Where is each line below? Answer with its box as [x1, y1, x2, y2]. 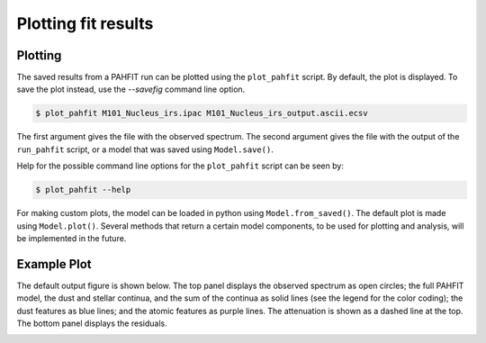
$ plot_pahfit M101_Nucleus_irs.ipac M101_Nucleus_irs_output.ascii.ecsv [35, 108, 368, 119]
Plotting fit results [16, 14, 154, 33]
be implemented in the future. [16, 232, 127, 243]
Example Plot [16, 257, 92, 272]
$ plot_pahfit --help [35, 185, 131, 195]
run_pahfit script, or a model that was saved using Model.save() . [16, 144, 274, 155]
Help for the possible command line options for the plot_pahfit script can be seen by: [16, 160, 344, 171]
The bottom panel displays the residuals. [16, 318, 167, 329]
